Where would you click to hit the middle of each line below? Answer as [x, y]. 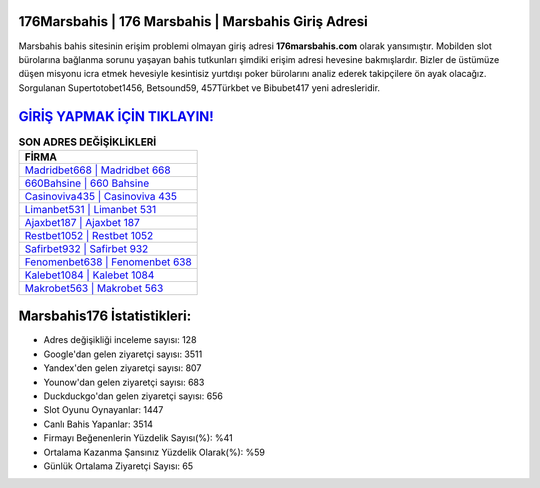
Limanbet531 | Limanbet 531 [90, 209]
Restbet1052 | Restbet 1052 [89, 235]
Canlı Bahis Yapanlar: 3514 [98, 424]
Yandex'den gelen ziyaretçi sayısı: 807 [122, 368]
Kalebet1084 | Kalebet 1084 [89, 275]
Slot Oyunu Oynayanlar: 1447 [103, 410]
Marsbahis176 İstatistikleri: [105, 316]
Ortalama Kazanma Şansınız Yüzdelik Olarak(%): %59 [154, 452]
